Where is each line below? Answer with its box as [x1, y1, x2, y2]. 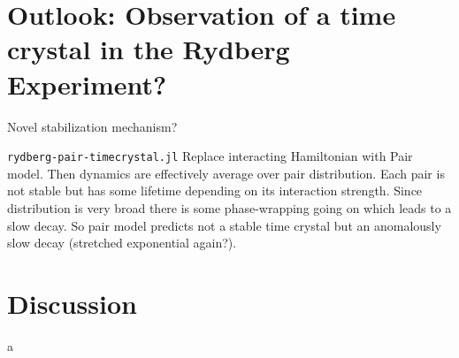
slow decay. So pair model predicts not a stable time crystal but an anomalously [7, 216, 441, 234]
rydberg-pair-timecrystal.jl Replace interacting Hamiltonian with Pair [7, 147, 413, 165]
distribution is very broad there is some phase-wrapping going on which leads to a [7, 198, 452, 217]
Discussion [7, 285, 137, 321]
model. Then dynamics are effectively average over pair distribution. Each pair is [7, 164, 445, 182]
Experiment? [7, 65, 167, 102]
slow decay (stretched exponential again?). [7, 233, 237, 252]
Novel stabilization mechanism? [7, 117, 178, 135]
